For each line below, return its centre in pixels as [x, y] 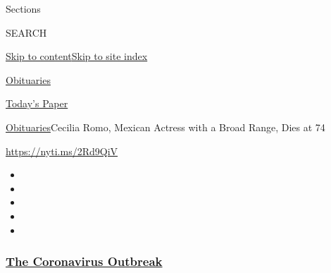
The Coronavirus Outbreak [84, 261]
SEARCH [26, 32]
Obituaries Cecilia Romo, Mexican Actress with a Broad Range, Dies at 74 [165, 127]
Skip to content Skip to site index [77, 56]
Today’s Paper [37, 103]
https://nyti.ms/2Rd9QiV [62, 151]
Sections [23, 8]
